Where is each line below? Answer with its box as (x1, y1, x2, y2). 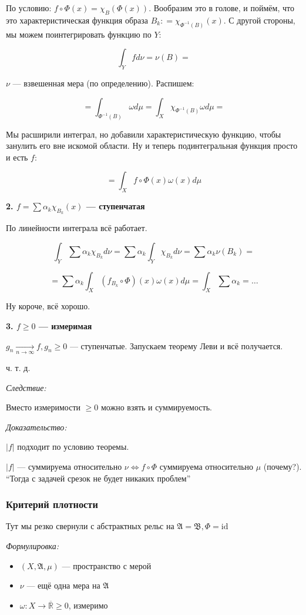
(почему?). (263, 460, 302, 473)
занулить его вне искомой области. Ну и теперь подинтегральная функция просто (6, 139, 298, 152)
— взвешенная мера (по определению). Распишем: (12, 77, 194, 89)
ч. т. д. (6, 362, 31, 374)
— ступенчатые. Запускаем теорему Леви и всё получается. (69, 339, 283, 352)
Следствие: (6, 381, 46, 393)
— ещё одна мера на (26, 579, 100, 591)
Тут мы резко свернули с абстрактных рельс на (6, 520, 174, 532)
